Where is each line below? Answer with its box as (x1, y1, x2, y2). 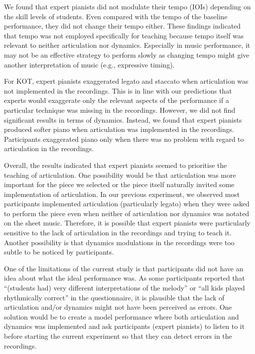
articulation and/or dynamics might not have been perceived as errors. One (4, 302, 232, 312)
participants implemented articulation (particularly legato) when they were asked (4, 198, 250, 209)
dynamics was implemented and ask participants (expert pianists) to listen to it (4, 321, 245, 331)
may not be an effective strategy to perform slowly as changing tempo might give (4, 49, 250, 60)
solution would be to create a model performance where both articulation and (4, 311, 239, 322)
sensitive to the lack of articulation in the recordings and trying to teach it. (4, 227, 232, 238)
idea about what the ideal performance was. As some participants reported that (4, 273, 245, 283)
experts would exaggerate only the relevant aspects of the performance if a (4, 95, 229, 105)
